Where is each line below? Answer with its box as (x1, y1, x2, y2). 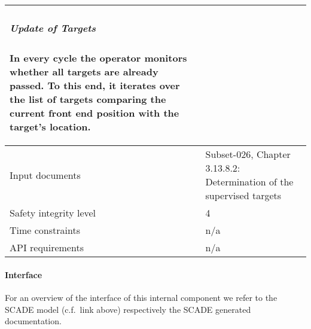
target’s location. (10, 120, 91, 134)
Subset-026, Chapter (205, 147, 291, 162)
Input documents (10, 167, 81, 182)
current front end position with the (10, 106, 179, 120)
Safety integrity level (10, 206, 96, 220)
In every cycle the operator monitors (10, 51, 187, 65)
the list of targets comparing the (10, 92, 166, 106)
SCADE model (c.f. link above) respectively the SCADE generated (5, 303, 251, 315)
